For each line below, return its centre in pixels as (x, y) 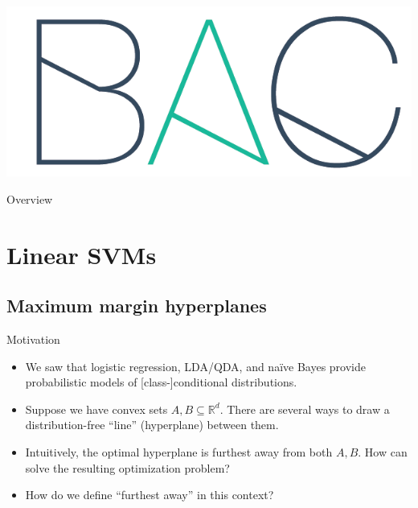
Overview (30, 198)
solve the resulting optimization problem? (127, 467)
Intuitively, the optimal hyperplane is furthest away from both (179, 452)
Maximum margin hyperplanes (137, 306)
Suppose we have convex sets (96, 409)
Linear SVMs (82, 254)
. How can (383, 452)
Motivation (33, 339)
